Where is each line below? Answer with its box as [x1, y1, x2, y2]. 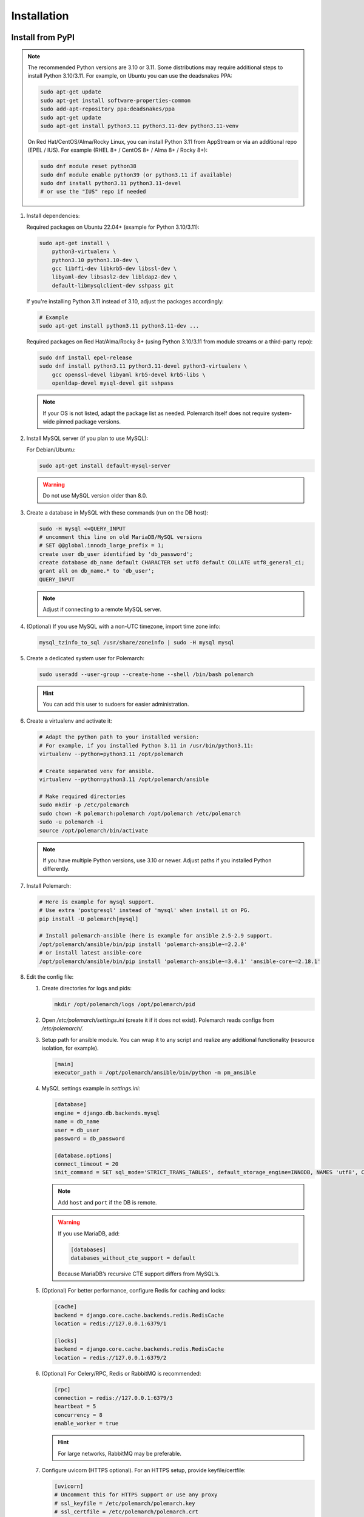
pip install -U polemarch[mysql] [39, 915, 139, 922]
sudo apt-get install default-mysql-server [39, 462, 171, 469]
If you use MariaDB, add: [58, 1229, 120, 1237]
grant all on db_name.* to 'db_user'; [39, 567, 155, 575]
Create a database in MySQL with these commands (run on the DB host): [26, 508, 209, 516]
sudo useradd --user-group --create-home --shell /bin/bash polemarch [39, 671, 254, 678]
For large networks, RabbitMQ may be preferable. [58, 1450, 182, 1457]
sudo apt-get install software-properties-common [40, 97, 191, 104]
